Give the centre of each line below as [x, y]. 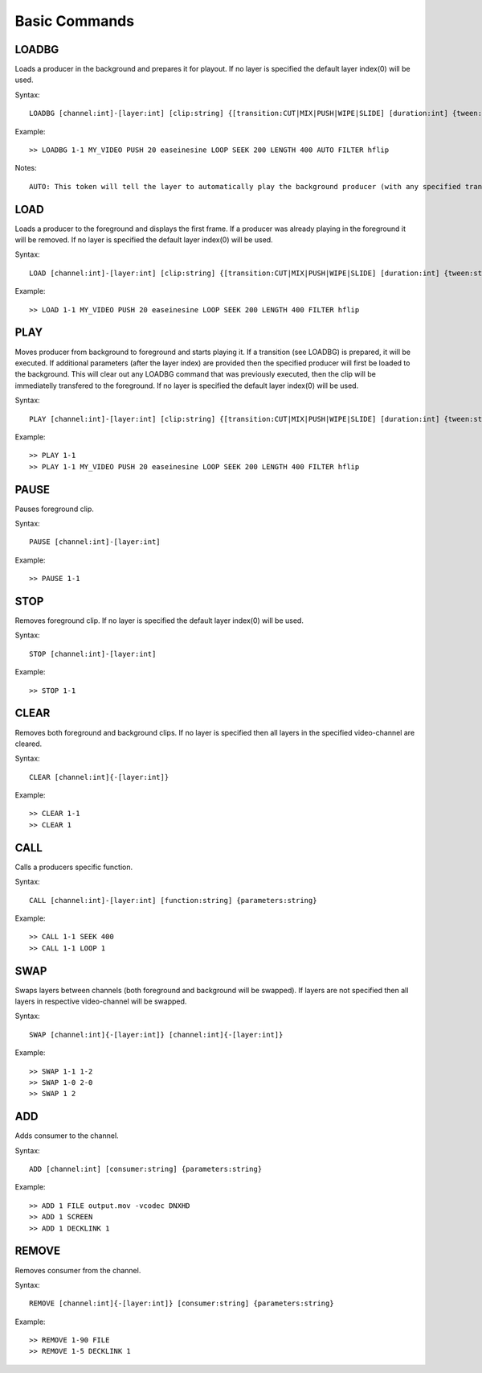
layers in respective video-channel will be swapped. [101, 1001]
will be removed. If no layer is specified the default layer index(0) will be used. [144, 240]
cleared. [29, 744]
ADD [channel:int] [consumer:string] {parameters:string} [146, 1169]
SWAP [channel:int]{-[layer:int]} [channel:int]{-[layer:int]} [156, 1035]
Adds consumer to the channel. [67, 1136]
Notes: [26, 168]
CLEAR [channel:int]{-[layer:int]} [99, 777]
